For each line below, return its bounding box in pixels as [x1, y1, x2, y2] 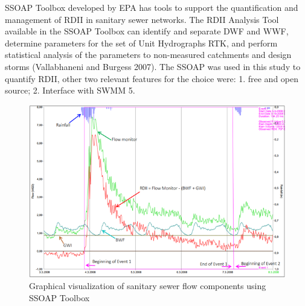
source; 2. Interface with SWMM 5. [5, 84, 135, 97]
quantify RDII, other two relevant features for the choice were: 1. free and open [5, 72, 299, 84]
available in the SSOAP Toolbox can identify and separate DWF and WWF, [5, 25, 289, 37]
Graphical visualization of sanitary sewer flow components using [29, 279, 266, 292]
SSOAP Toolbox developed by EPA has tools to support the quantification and [5, 1, 298, 13]
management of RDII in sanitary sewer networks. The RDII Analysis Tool [5, 13, 279, 25]
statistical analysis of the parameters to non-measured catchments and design [5, 48, 292, 61]
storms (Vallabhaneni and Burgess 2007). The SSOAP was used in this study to [5, 60, 301, 72]
